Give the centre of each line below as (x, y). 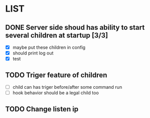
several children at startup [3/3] (57, 35)
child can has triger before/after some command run (67, 87)
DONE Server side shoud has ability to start (75, 27)
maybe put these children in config (49, 47)
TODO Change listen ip (42, 109)
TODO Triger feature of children (56, 75)
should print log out (33, 53)
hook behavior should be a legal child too (55, 93)
